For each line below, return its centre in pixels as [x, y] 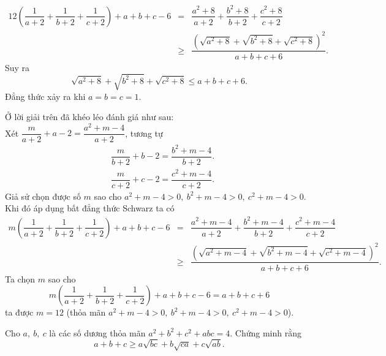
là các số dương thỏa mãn [97, 332]
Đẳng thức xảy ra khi [45, 96]
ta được [19, 312]
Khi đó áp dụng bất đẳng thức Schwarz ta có [90, 208]
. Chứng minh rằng [266, 332]
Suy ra [17, 67]
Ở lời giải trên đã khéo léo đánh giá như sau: [89, 117]
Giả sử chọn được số [43, 196]
